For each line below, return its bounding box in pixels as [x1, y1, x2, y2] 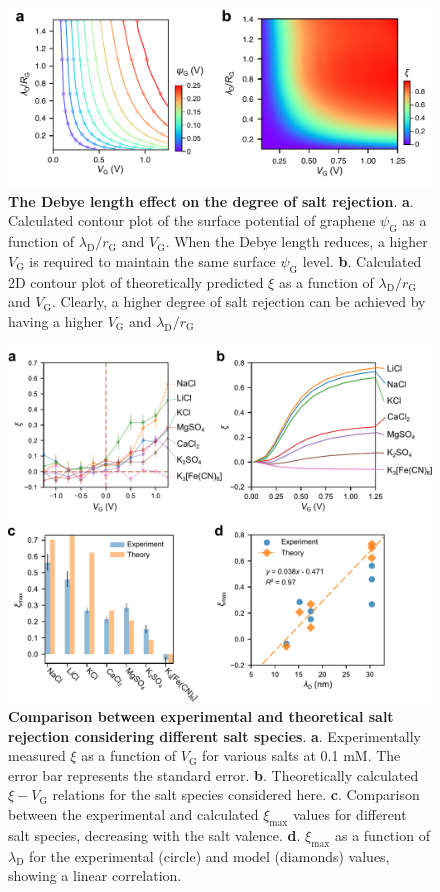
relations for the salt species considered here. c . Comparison [52, 784, 420, 805]
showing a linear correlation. [8, 865, 182, 886]
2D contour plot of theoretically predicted [8, 271, 264, 292]
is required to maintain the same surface [29, 250, 276, 271]
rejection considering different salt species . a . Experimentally [8, 725, 421, 746]
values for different [292, 803, 407, 824]
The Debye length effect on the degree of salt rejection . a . [8, 190, 414, 211]
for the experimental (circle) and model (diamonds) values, [29, 845, 390, 866]
